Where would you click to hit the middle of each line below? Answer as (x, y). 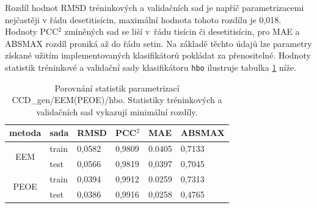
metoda (25, 133)
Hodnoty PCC (32, 31)
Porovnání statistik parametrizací (117, 88)
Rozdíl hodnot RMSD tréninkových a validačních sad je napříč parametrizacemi (155, 7)
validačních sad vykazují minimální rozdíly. (117, 111)
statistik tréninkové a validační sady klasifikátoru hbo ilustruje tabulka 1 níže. (151, 67)
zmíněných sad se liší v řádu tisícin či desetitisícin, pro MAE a (182, 31)
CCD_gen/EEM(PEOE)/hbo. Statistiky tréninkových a (117, 100)
